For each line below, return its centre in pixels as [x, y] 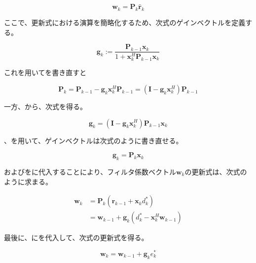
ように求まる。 [28, 181]
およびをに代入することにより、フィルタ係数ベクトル [90, 171]
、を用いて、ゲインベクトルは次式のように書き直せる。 [93, 140]
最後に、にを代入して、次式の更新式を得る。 [76, 238]
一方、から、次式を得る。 [45, 106]
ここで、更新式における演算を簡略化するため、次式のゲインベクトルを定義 [125, 22]
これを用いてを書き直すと [45, 72]
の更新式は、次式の [216, 171]
